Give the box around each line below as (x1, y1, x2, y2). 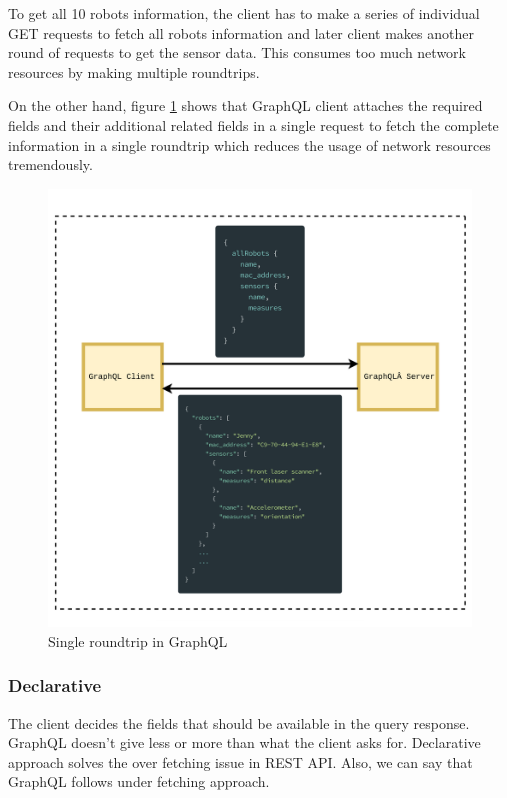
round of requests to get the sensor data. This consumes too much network (8, 42, 466, 63)
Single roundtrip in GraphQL (48, 630, 228, 651)
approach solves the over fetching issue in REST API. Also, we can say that (8, 751, 473, 772)
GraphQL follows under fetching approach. (8, 771, 270, 792)
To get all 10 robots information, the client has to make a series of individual (8, 3, 480, 23)
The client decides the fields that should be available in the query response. (8, 712, 470, 733)
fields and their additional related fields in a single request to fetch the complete (8, 114, 499, 135)
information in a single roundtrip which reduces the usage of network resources (8, 134, 491, 155)
